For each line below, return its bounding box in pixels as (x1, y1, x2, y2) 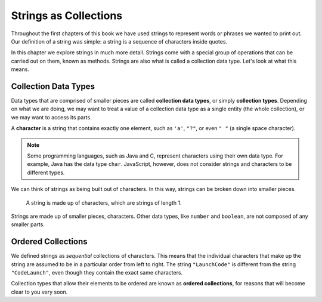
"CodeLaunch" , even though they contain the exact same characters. (11, 269, 183, 276)
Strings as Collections (11, 9, 123, 22)
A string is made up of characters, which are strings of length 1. (26, 199, 182, 206)
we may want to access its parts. (11, 113, 92, 121)
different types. (27, 169, 65, 176)
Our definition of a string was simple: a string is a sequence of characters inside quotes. (11, 38, 228, 45)
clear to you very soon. (11, 288, 68, 295)
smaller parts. (11, 221, 45, 228)
